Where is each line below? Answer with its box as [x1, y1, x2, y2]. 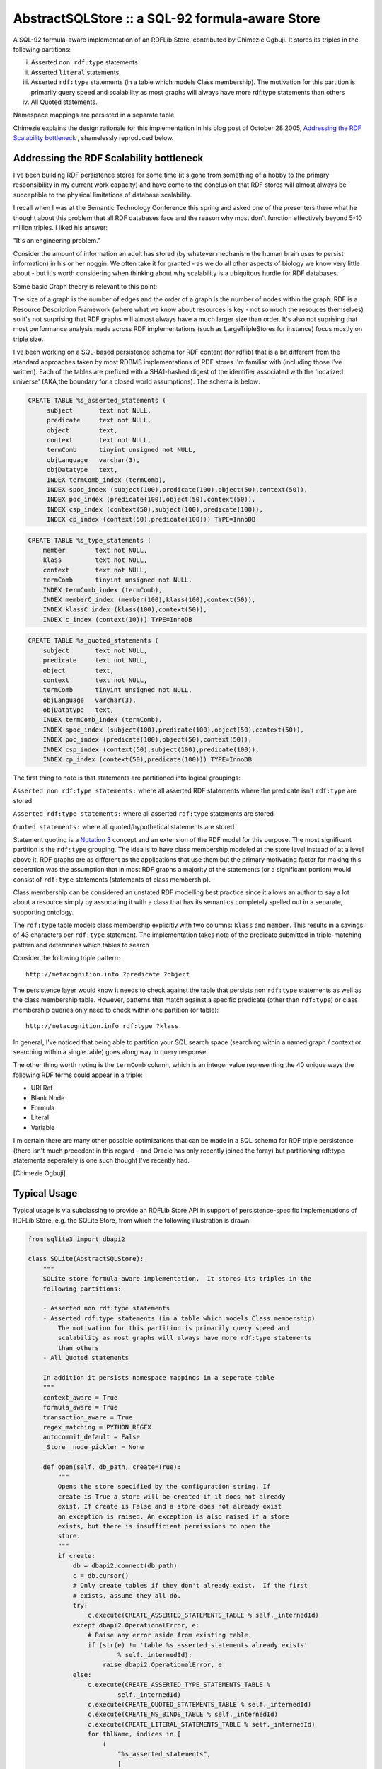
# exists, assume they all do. [72, 1591, 182, 1599]
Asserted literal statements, [30, 68, 122, 76]
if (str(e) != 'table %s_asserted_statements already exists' [87, 1641, 308, 1649]
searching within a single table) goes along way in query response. [13, 1048, 208, 1056]
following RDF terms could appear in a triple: [13, 1071, 143, 1079]
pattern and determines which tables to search [13, 940, 150, 949]
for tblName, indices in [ [87, 1730, 182, 1739]
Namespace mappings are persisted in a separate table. [13, 110, 176, 120]
